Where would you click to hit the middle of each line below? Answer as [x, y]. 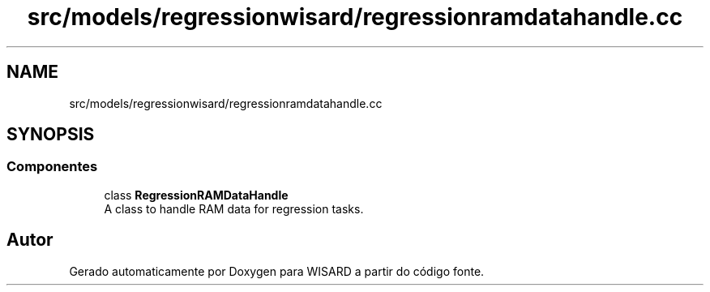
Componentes [52, 167]
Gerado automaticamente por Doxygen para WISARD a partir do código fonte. [277, 271]
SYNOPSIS [51, 135]
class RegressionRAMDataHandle [196, 195]
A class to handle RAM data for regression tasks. [234, 208]
